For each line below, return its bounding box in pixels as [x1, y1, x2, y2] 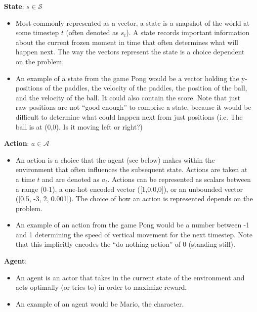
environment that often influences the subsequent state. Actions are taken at [15, 164, 248, 175]
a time [15, 174, 35, 184]
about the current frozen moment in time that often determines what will [15, 37, 238, 47]
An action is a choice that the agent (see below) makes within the [15, 154, 215, 165]
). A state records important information [126, 27, 250, 38]
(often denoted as [66, 27, 119, 38]
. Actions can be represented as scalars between [107, 174, 251, 184]
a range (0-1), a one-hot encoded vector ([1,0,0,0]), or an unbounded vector [15, 183, 243, 194]
